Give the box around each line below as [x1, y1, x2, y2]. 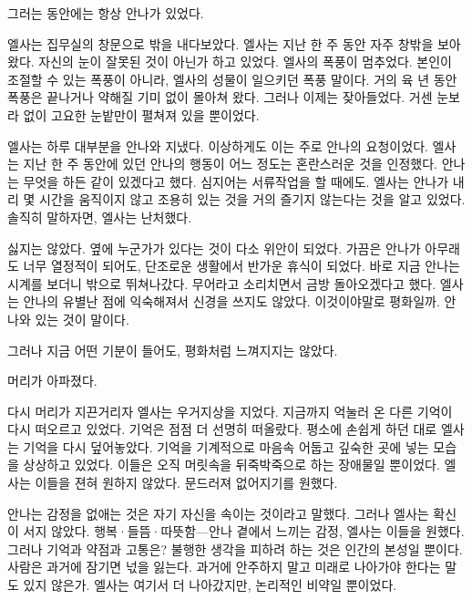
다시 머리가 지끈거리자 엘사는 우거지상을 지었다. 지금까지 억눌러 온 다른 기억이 [7, 401, 453, 420]
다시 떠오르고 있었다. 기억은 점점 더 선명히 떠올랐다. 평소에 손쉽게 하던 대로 [7, 419, 437, 439]
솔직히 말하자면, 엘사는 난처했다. [7, 207, 192, 226]
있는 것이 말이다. [35, 309, 129, 328]
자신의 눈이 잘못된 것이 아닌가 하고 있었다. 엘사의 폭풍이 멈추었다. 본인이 [38, 52, 452, 71]
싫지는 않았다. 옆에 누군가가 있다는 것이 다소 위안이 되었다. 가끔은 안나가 [7, 238, 421, 257]
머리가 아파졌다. [7, 371, 97, 390]
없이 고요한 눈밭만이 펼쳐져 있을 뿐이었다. [23, 105, 260, 124]
